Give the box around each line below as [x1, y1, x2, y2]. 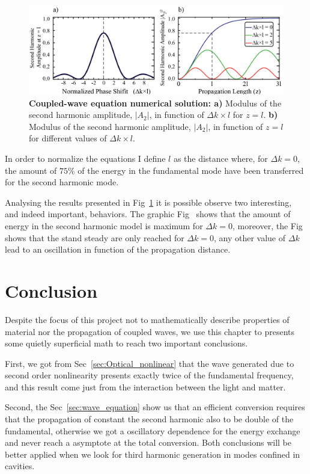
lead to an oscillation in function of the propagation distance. [5, 243, 231, 256]
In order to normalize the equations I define [5, 152, 166, 165]
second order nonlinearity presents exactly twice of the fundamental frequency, [5, 369, 294, 381]
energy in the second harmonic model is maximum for [5, 220, 203, 232]
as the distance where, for [173, 152, 268, 165]
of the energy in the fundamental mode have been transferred [77, 164, 304, 176]
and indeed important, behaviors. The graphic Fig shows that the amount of [5, 208, 291, 220]
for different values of [29, 132, 107, 144]
